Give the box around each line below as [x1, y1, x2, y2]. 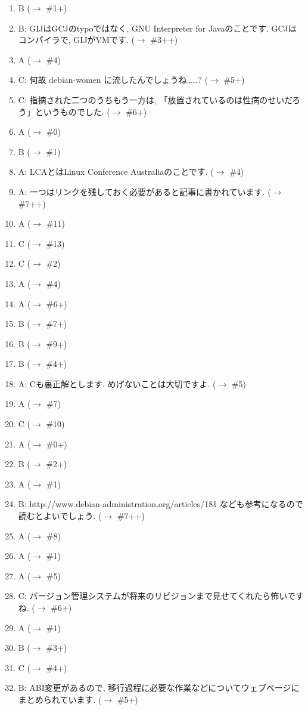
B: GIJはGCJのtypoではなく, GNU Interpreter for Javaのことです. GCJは [18, 21, 297, 34]
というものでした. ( [35, 105, 110, 118]
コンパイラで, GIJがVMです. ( [18, 33, 135, 46]
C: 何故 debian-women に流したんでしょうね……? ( [18, 73, 209, 86]
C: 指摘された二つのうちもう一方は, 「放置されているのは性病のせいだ [18, 93, 293, 106]
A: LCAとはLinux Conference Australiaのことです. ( [18, 165, 214, 178]
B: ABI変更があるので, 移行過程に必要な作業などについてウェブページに [18, 681, 300, 694]
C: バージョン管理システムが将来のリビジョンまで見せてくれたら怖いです [18, 589, 304, 602]
